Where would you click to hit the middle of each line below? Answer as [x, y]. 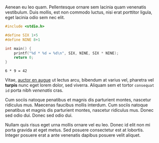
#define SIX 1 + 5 [21, 35]
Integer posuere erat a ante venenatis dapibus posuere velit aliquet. [73, 135]
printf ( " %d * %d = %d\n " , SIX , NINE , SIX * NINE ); [66, 53]
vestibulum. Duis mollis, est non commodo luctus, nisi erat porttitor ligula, [79, 12]
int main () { [18, 48]
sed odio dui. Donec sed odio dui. [39, 115]
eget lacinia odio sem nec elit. [35, 17]
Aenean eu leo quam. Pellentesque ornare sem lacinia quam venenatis [76, 7]
